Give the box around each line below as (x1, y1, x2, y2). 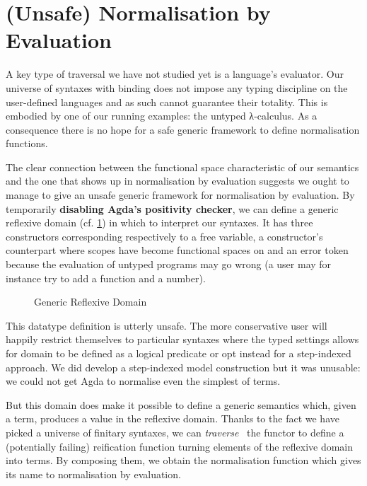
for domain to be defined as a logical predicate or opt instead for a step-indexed (6, 346, 351, 360)
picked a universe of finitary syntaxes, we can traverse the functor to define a (6, 424, 344, 439)
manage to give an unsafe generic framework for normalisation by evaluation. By (6, 187, 355, 202)
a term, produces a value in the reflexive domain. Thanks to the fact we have (6, 411, 339, 426)
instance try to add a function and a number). (6, 270, 206, 285)
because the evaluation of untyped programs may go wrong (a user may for (6, 257, 332, 272)
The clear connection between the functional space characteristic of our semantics (6, 159, 359, 174)
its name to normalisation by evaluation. (6, 466, 181, 481)
